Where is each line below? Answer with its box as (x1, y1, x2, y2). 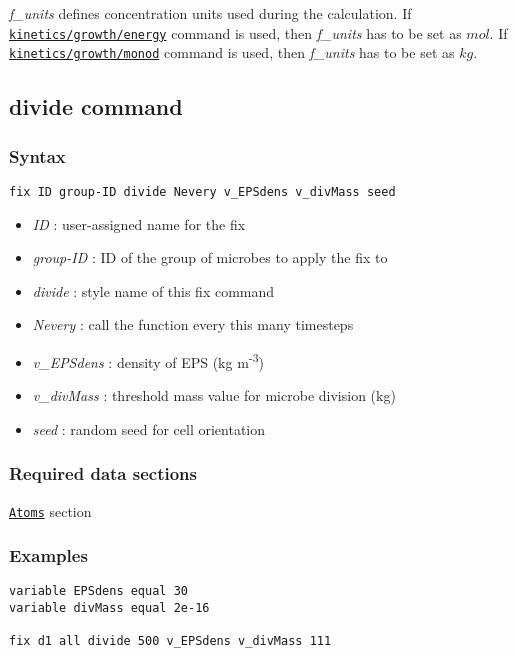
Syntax (9, 143, 66, 168)
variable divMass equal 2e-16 (9, 601, 210, 616)
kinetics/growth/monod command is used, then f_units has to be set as (9, 42, 455, 63)
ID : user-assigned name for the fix (32, 213, 246, 234)
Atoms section (9, 500, 92, 521)
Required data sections (9, 461, 197, 486)
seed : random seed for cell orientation (32, 418, 266, 439)
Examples (9, 543, 88, 568)
